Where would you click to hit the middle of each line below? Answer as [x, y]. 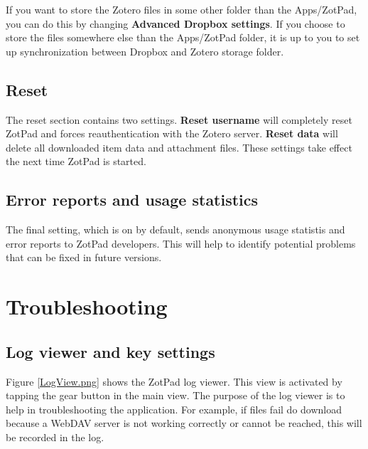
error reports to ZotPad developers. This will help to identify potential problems [181, 243]
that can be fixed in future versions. [84, 257]
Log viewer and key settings [110, 351]
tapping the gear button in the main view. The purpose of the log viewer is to [175, 395]
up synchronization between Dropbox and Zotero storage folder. [145, 51]
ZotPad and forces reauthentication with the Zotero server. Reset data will [172, 133]
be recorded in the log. [55, 437]
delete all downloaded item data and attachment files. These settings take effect [179, 147]
